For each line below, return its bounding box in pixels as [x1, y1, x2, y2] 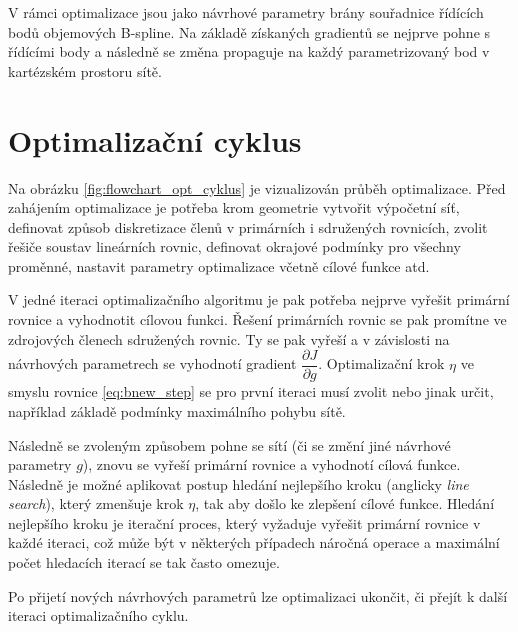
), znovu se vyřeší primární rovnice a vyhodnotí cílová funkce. [82, 454, 461, 475]
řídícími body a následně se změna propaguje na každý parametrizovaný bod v [8, 41, 490, 62]
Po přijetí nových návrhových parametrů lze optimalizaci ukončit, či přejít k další [8, 585, 508, 606]
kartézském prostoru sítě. [8, 60, 162, 81]
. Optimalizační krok [318, 353, 445, 374]
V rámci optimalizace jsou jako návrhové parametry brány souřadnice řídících [8, 2, 484, 22]
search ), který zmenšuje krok [8, 493, 184, 514]
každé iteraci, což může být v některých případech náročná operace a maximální [8, 532, 500, 553]
